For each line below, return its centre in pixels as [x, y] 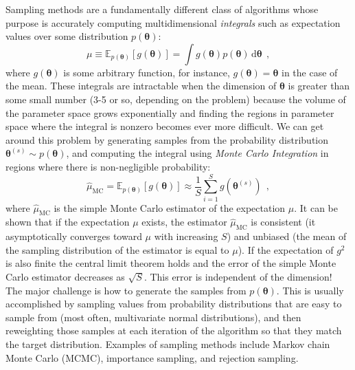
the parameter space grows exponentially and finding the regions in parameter [170, 112]
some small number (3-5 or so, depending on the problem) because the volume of [176, 99]
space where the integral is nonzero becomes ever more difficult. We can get [165, 126]
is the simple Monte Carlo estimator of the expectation [170, 207]
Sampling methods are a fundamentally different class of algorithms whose [162, 9]
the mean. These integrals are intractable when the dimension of [141, 86]
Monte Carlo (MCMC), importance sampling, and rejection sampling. [152, 357]
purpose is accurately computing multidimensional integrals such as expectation [173, 22]
